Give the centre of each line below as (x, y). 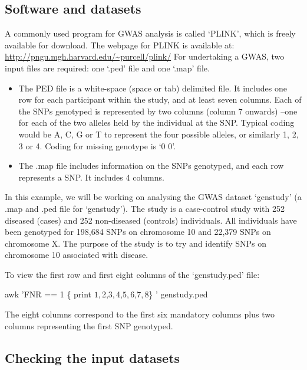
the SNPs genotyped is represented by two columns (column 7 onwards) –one (158, 111)
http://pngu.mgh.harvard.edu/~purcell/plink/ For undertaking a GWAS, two (145, 56)
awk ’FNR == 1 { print (48, 294)
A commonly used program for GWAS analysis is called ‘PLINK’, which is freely (150, 33)
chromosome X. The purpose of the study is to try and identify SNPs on (136, 243)
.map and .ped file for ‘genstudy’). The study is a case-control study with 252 (145, 208)
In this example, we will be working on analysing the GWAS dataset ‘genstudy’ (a (153, 197)
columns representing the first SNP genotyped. (89, 325)
